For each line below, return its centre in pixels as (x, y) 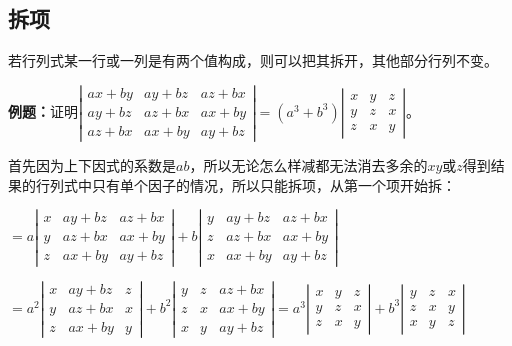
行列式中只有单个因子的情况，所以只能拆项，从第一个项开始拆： (245, 184)
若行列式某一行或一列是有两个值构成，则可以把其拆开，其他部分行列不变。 (253, 60)
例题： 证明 (43, 110)
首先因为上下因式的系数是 (92, 165)
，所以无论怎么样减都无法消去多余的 (308, 165)
